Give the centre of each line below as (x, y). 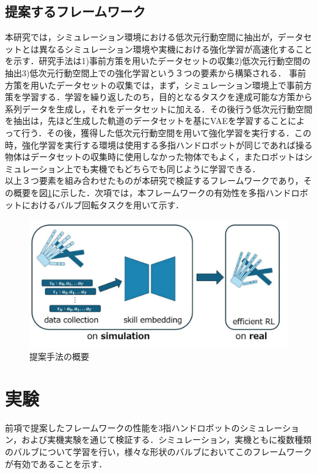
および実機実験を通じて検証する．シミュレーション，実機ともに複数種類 (167, 439)
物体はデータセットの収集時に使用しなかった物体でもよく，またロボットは (155, 157)
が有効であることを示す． (56, 463)
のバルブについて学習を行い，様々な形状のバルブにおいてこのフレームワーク (158, 451)
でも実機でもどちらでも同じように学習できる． (167, 168)
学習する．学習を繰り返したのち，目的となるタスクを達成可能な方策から (167, 97)
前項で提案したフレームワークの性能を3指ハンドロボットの (122, 427)
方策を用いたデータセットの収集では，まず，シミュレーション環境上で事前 (154, 85)
